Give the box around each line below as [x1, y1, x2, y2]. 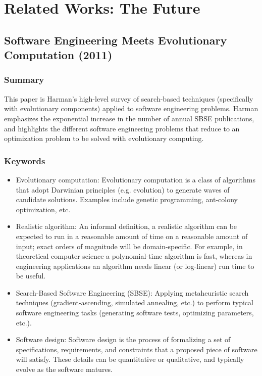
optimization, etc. [16, 204, 71, 214]
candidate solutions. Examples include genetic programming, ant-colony [16, 194, 238, 205]
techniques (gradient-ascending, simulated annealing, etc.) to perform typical [16, 297, 253, 308]
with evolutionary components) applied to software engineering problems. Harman [4, 103, 258, 114]
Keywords [4, 154, 45, 167]
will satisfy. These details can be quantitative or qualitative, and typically [16, 354, 244, 364]
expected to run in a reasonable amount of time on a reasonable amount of [16, 230, 248, 241]
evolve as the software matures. [16, 364, 113, 374]
